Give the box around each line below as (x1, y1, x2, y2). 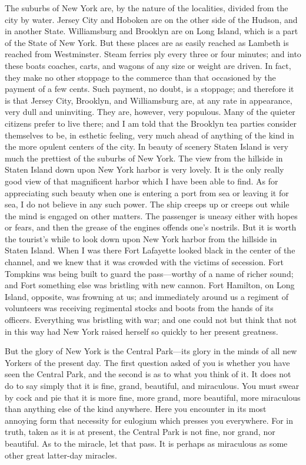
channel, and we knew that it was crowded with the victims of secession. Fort (5, 256, 284, 268)
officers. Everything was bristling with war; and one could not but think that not (5, 314, 297, 326)
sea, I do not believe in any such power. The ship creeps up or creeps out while (5, 198, 290, 210)
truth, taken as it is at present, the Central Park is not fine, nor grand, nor (5, 426, 275, 438)
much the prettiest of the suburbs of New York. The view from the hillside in (5, 151, 283, 164)
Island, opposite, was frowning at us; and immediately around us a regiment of (5, 290, 288, 302)
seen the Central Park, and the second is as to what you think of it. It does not (5, 368, 291, 380)
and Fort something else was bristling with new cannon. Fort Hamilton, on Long (5, 279, 295, 291)
